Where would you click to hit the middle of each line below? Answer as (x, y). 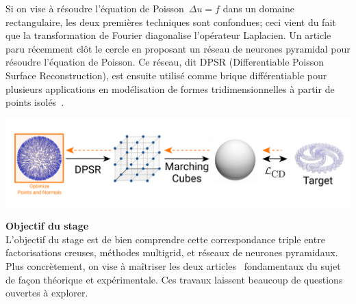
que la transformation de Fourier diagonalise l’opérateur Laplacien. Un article (168, 35)
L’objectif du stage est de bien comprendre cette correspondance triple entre (165, 239)
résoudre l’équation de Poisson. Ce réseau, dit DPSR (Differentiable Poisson (165, 62)
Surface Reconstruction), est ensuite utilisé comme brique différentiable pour (166, 75)
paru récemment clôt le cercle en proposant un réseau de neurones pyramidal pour (178, 48)
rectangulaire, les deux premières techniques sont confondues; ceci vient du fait (171, 22)
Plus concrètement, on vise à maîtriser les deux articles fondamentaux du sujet (173, 266)
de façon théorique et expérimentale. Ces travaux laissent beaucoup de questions (174, 279)
